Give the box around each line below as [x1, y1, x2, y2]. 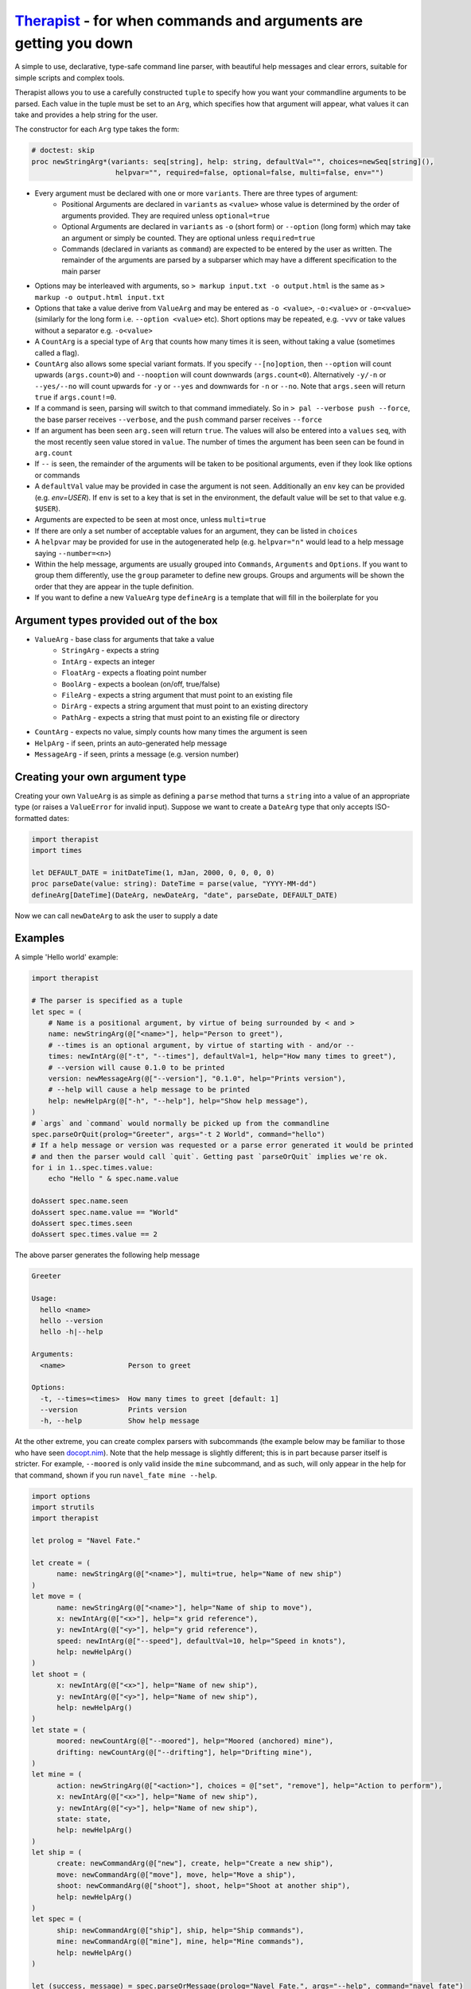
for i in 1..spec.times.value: [31, 1163, 154, 1173]
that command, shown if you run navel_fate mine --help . [14, 1470, 218, 1480]
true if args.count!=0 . [34, 392, 117, 402]
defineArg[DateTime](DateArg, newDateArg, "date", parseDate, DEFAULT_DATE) [31, 890, 338, 899]
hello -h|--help [40, 1327, 103, 1337]
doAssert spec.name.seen [31, 1197, 129, 1205]
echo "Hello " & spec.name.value [48, 1174, 179, 1183]
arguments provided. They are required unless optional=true [61, 211, 271, 220]
